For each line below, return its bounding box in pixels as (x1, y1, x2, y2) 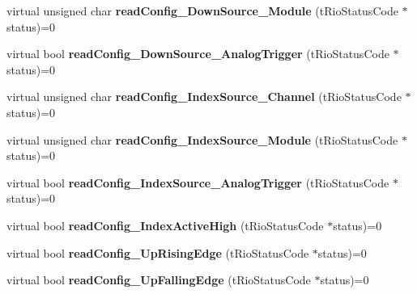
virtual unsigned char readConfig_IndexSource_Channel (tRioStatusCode (6, 88, 402, 105)
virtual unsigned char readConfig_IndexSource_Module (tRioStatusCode (6, 131, 398, 148)
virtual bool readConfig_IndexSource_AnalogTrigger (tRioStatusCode (6, 174, 389, 191)
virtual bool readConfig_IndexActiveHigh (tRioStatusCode (6, 216, 324, 233)
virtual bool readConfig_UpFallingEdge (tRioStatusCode (6, 271, 311, 288)
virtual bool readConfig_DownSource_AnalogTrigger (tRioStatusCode (6, 45, 389, 62)
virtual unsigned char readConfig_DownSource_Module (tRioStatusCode (6, 2, 398, 19)
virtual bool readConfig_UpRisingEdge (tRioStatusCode (6, 244, 309, 261)
